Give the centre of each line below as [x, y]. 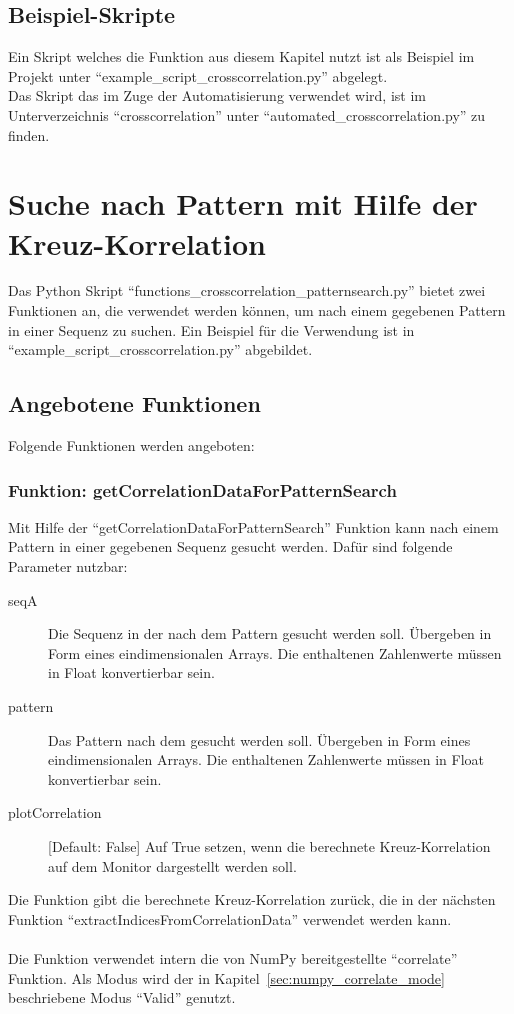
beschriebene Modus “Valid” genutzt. [122, 997]
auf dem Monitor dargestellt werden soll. [172, 865]
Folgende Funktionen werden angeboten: [131, 445]
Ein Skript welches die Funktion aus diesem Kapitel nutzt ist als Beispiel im [241, 56]
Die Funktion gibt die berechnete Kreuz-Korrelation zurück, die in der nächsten [252, 899]
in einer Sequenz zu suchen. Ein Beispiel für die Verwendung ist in [211, 329]
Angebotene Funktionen [134, 403]
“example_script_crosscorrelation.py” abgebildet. [160, 349]
